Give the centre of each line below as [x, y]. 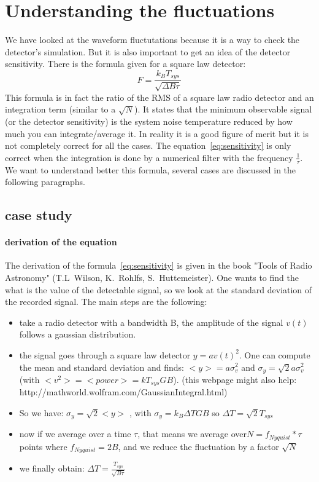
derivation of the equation [61, 242]
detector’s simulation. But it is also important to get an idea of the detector [148, 51]
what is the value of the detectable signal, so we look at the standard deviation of [159, 289]
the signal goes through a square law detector [105, 354]
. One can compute [275, 354]
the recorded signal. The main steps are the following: [106, 302]
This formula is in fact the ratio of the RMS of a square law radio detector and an [159, 97]
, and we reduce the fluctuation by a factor [198, 446]
